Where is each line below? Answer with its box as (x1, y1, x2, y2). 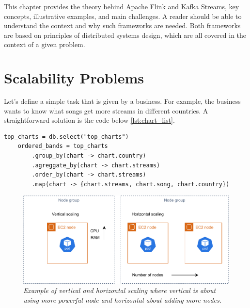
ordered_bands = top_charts (17, 143, 108, 150)
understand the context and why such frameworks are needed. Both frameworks (4, 20, 241, 31)
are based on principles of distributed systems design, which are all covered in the (4, 30, 247, 40)
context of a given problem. (4, 39, 85, 49)
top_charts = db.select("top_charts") (4, 133, 129, 140)
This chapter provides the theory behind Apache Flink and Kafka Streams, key (4, 1, 239, 11)
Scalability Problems (4, 68, 144, 88)
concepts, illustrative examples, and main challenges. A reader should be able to (4, 11, 242, 21)
